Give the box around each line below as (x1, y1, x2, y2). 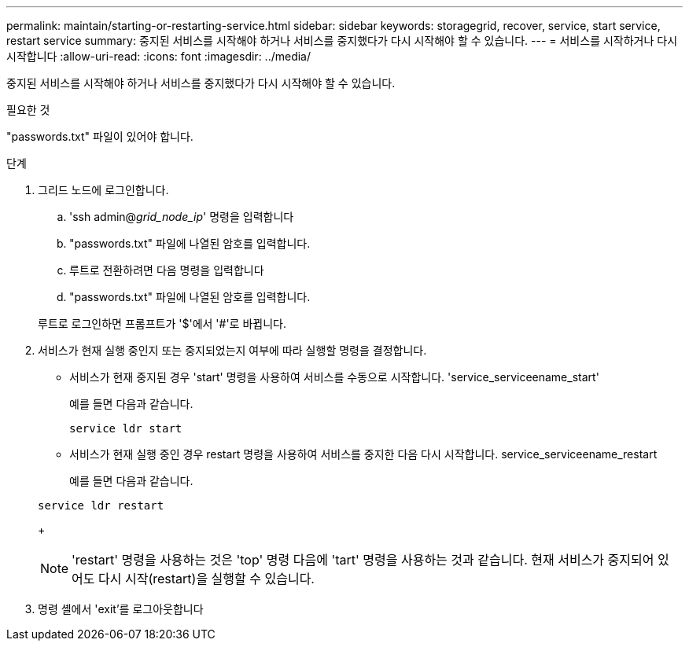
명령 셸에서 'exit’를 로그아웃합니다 (38, 602, 204, 616)
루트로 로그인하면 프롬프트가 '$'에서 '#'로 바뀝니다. (38, 317, 286, 330)
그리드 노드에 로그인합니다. (38, 183, 169, 197)
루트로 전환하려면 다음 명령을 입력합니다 (69, 263, 264, 277)
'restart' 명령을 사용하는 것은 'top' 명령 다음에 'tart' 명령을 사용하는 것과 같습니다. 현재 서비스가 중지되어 (72, 552, 654, 568)
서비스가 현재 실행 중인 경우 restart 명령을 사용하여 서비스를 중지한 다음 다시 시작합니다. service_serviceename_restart (69, 447, 658, 461)
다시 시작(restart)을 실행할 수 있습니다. (98, 571, 315, 586)
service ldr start (69, 422, 182, 435)
